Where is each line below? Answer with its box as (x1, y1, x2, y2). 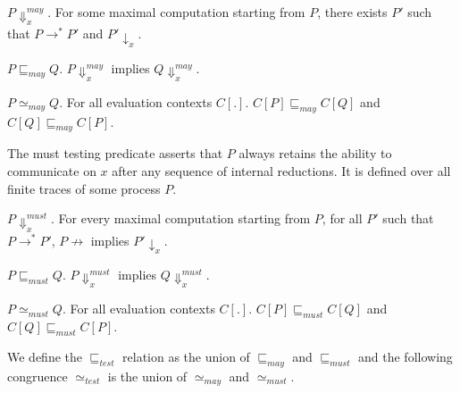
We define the (7, 347, 82, 365)
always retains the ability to (238, 144, 392, 163)
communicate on (7, 162, 96, 180)
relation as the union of (122, 347, 250, 365)
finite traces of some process (7, 179, 161, 197)
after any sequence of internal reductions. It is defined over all (112, 162, 451, 180)
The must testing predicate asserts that (7, 144, 223, 163)
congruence (7, 366, 68, 385)
